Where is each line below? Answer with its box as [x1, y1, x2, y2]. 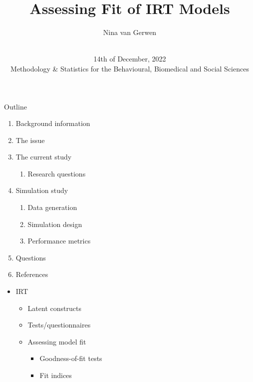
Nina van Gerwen [103, 27, 157, 37]
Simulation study [15, 185, 68, 195]
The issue [15, 134, 45, 145]
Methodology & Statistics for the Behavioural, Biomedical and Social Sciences [10, 63, 249, 73]
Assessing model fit [27, 336, 86, 346]
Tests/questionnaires [27, 319, 91, 330]
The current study [15, 151, 72, 162]
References [15, 269, 48, 279]
